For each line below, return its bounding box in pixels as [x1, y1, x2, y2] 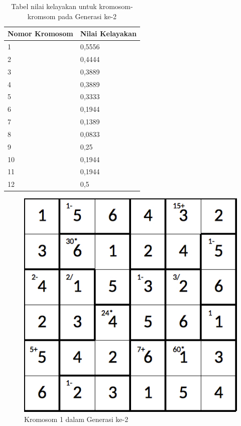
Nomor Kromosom [8, 28, 73, 39]
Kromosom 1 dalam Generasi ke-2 [24, 414, 129, 424]
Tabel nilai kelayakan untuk [11, 1, 97, 11]
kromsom [27, 11, 56, 21]
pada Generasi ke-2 [58, 11, 117, 21]
